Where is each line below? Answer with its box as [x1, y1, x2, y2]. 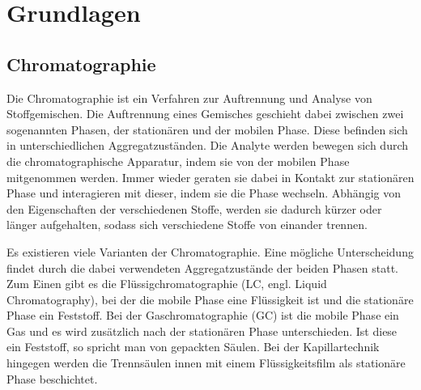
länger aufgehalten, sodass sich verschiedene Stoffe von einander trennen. [6, 216, 368, 233]
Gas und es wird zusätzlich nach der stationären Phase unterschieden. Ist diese [6, 322, 398, 339]
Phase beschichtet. [6, 370, 98, 387]
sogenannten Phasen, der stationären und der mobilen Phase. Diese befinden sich [6, 121, 408, 138]
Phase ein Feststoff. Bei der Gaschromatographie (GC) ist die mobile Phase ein [6, 307, 399, 324]
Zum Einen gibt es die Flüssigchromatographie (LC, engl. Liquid [6, 275, 327, 292]
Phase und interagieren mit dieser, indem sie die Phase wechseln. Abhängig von [6, 184, 401, 201]
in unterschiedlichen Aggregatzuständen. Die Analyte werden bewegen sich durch [6, 137, 409, 154]
